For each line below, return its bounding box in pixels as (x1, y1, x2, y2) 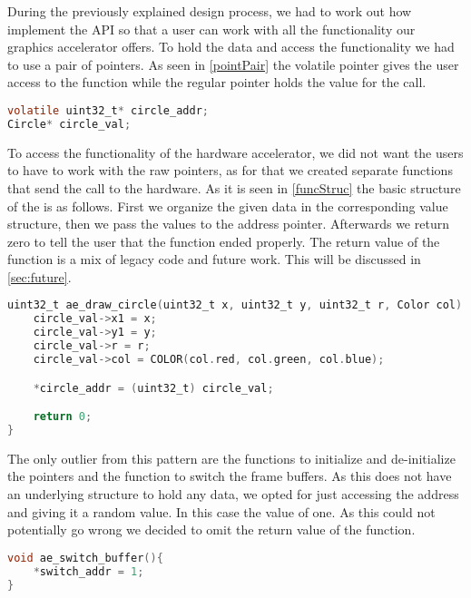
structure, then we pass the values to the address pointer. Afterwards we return (7, 214, 449, 233)
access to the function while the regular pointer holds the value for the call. (7, 73, 427, 92)
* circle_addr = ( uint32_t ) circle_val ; (33, 381, 274, 395)
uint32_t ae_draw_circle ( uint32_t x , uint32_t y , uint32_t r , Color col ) (7, 299, 463, 312)
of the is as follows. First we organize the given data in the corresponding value (7, 196, 448, 215)
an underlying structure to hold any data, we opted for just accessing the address (7, 484, 459, 503)
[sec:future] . (7, 267, 72, 286)
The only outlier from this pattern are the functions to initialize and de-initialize (7, 448, 456, 467)
